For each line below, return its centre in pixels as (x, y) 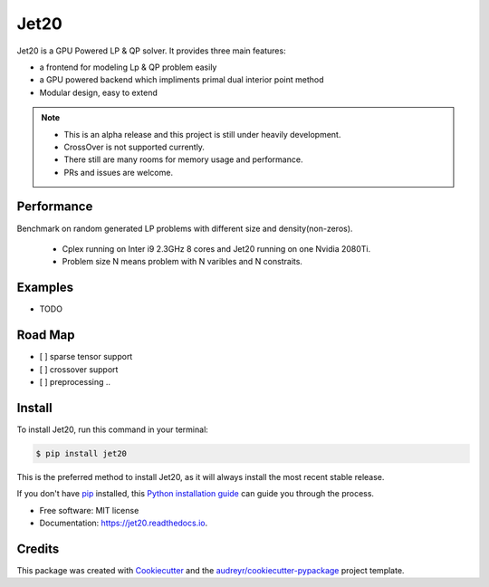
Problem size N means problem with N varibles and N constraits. (182, 262)
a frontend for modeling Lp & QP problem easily (128, 67)
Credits (38, 549)
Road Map (46, 335)
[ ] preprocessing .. (75, 381)
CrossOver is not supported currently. (134, 147)
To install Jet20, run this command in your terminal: (112, 429)
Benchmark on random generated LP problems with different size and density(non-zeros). (185, 228)
